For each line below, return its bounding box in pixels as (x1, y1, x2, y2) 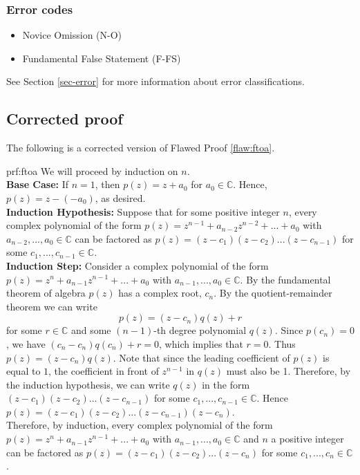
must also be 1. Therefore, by (226, 364, 351, 378)
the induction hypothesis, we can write (6, 377, 170, 391)
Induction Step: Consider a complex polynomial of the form (6, 258, 269, 272)
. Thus (268, 336, 296, 351)
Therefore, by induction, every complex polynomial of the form (6, 418, 273, 432)
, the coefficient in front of (48, 364, 159, 378)
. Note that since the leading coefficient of (113, 350, 290, 364)
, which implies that (159, 336, 243, 351)
